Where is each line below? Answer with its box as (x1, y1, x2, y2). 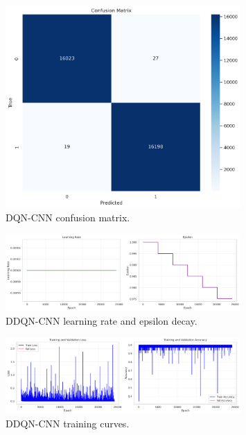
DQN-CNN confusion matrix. (6, 210, 130, 225)
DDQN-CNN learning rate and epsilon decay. (6, 313, 197, 327)
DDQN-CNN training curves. (6, 416, 130, 430)
